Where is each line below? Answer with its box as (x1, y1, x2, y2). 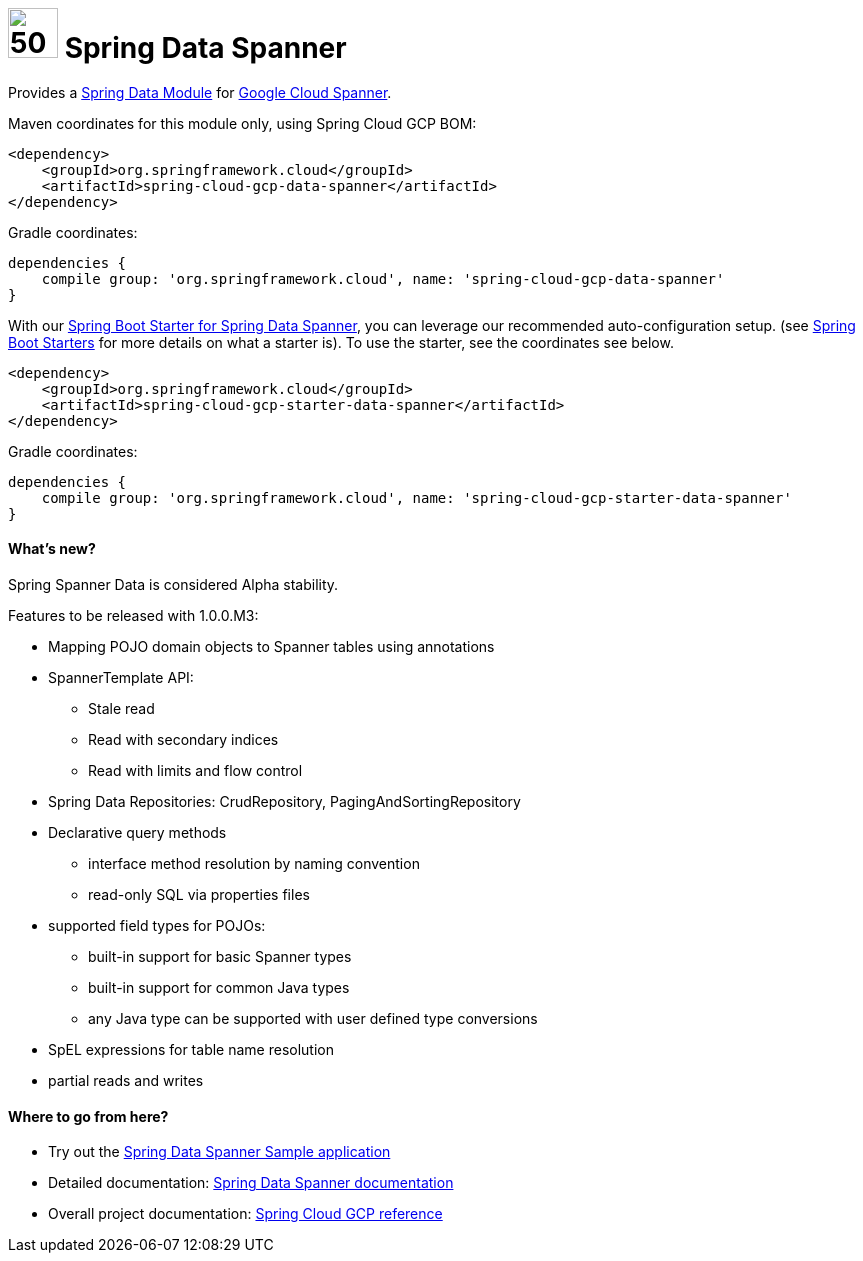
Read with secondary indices (88, 730, 279, 748)
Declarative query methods (48, 823, 227, 841)
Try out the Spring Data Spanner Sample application (48, 1143, 391, 1161)
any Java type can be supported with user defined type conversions (88, 1009, 538, 1027)
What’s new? (8, 540, 96, 558)
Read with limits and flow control (88, 761, 303, 779)
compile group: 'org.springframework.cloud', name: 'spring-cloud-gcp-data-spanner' (41, 270, 725, 287)
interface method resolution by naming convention (88, 854, 420, 872)
